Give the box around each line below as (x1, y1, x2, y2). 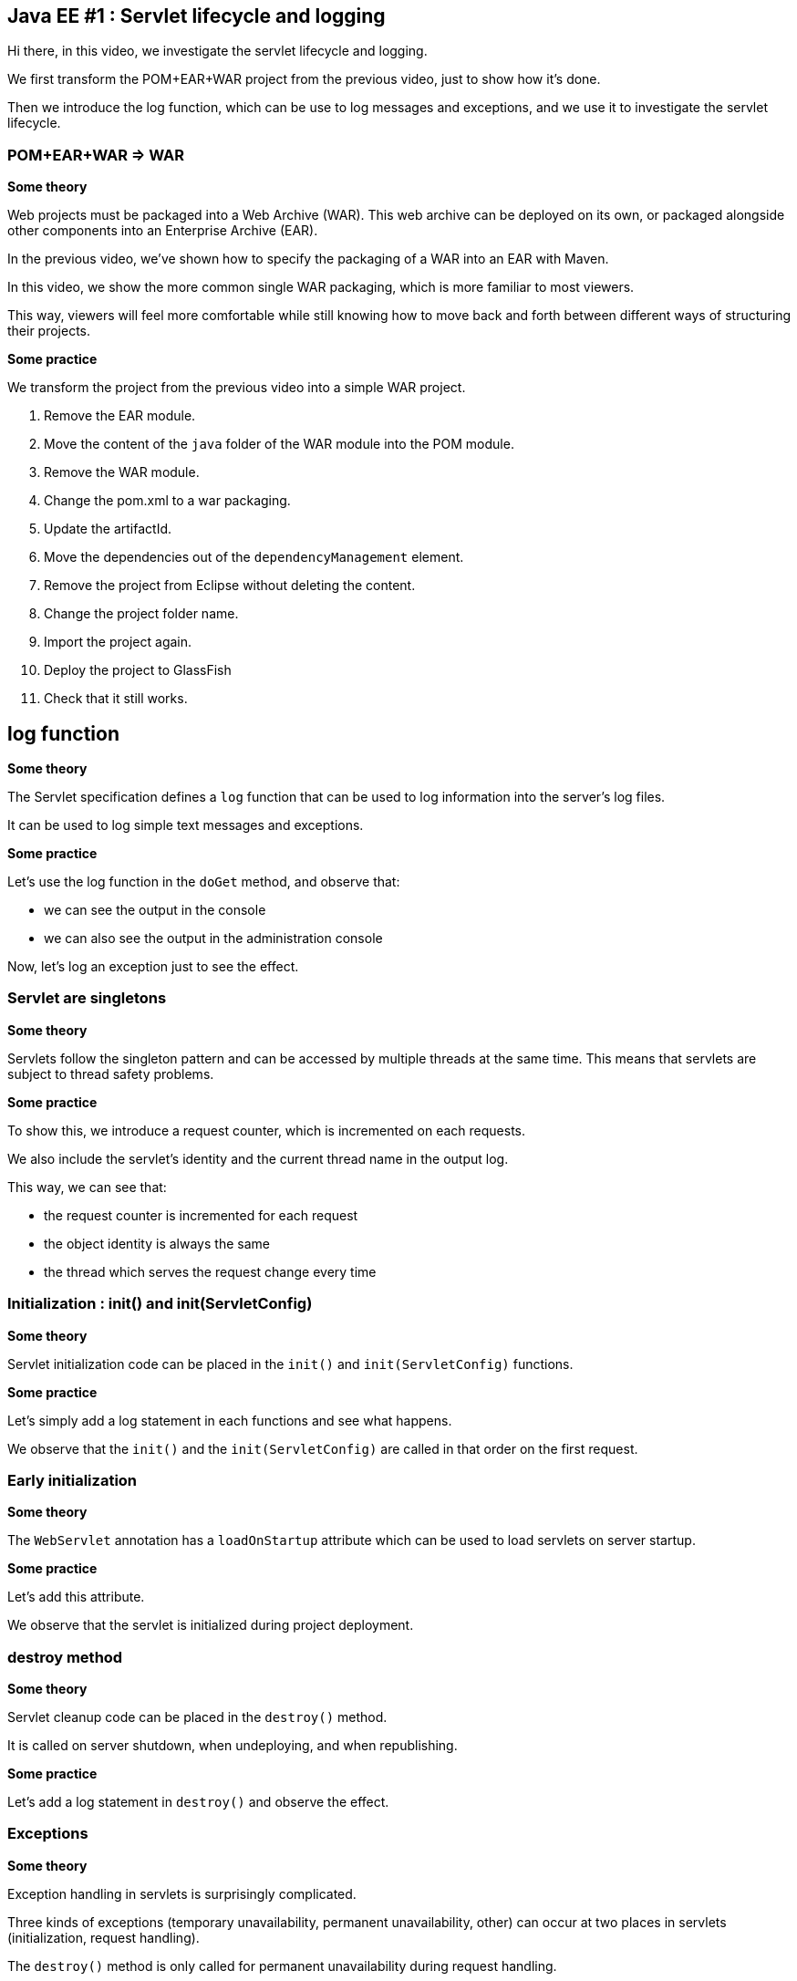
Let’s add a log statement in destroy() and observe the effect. (7, 1794, 389, 1810)
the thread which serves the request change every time (44, 1263, 377, 1280)
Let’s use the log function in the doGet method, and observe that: (7, 874, 400, 890)
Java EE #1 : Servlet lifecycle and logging (7, 5, 386, 27)
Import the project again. (44, 634, 192, 650)
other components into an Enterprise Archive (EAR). (7, 223, 318, 239)
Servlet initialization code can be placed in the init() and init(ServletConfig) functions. (7, 1355, 574, 1372)
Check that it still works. (44, 690, 188, 707)
